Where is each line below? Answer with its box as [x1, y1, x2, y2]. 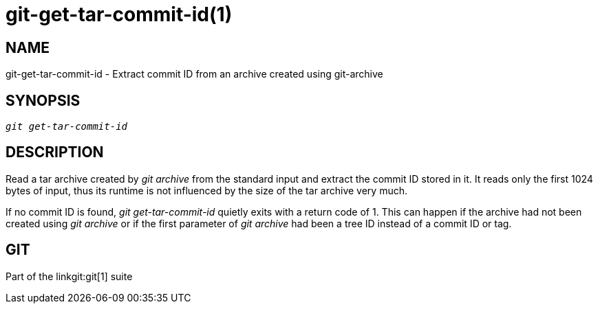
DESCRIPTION [6, 144, 104, 161]
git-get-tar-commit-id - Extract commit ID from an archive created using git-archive [6, 68, 383, 80]
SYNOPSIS [6, 91, 81, 109]
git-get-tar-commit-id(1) [6, 3, 233, 26]
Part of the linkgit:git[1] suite [6, 270, 133, 282]
